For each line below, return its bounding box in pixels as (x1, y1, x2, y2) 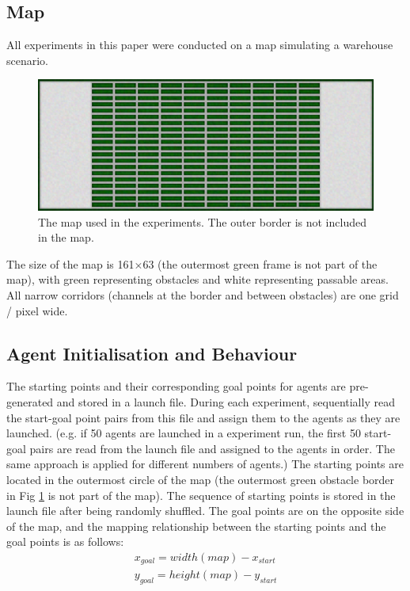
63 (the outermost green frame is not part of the (142, 255, 378, 272)
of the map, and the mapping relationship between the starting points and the (6, 517, 386, 534)
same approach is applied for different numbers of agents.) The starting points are (6, 456, 404, 472)
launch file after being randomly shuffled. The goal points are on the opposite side (6, 502, 404, 519)
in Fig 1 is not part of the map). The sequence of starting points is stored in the (6, 486, 396, 503)
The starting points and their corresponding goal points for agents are (6, 378, 346, 395)
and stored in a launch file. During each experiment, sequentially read (56, 393, 395, 410)
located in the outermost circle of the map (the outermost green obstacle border (6, 471, 395, 487)
